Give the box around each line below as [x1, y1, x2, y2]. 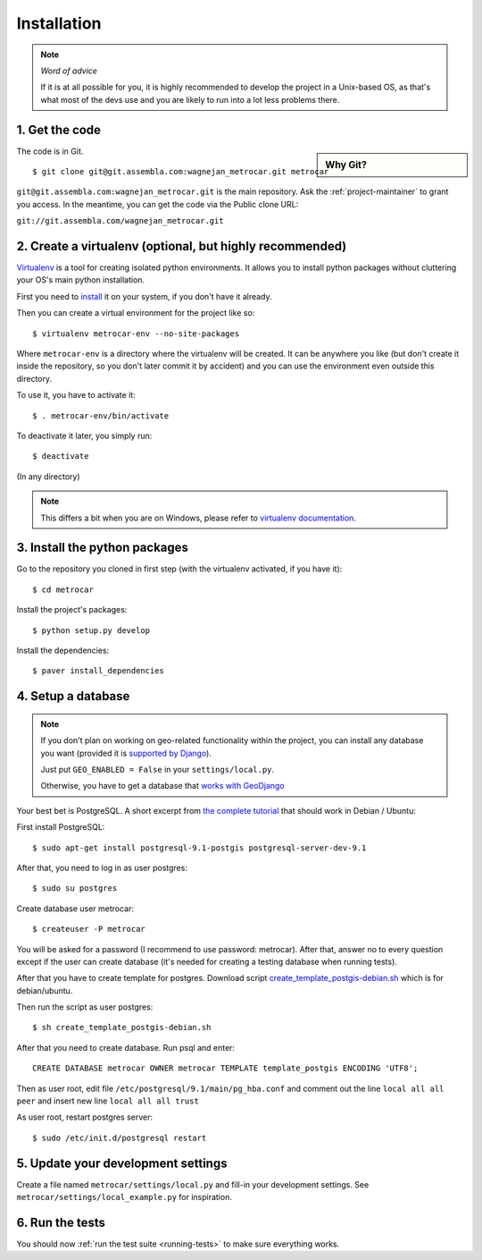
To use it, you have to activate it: [16, 390, 136, 401]
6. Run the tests [16, 1214, 106, 1230]
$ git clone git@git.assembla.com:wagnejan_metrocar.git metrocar [32, 166, 329, 177]
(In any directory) [16, 470, 80, 482]
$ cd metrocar [32, 584, 94, 595]
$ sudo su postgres [32, 884, 118, 893]
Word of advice [40, 65, 98, 76]
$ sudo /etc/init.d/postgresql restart [32, 1132, 207, 1143]
